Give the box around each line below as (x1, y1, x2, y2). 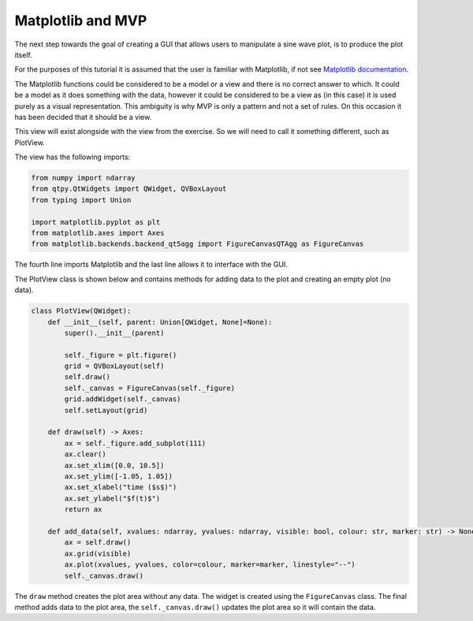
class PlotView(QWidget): (31, 307, 132, 315)
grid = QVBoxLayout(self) (64, 362, 165, 370)
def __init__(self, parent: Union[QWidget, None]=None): (47, 318, 273, 326)
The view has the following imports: (14, 152, 131, 162)
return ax (64, 505, 102, 514)
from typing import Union (31, 195, 132, 204)
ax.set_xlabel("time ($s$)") (64, 483, 177, 492)
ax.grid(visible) (64, 548, 132, 558)
